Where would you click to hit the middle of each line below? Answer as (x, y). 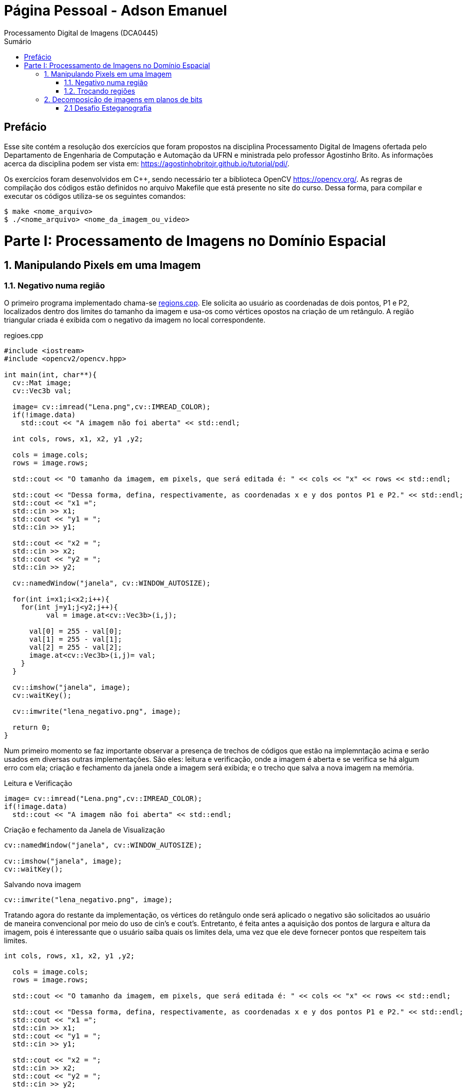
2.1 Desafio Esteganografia (108, 108)
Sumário (18, 41)
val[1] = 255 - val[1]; (76, 639)
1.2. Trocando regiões (100, 91)
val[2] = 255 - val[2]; (76, 647)
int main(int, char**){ (50, 374)
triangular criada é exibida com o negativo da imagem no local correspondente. (135, 320)
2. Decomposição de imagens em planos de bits (123, 99)
